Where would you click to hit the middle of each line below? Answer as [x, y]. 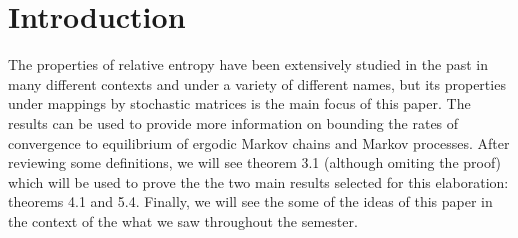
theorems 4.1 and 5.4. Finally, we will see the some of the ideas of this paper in [250, 201]
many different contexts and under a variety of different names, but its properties [257, 83]
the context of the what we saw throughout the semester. [183, 220]
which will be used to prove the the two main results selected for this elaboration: [258, 181]
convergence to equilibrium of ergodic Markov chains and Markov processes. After [259, 142]
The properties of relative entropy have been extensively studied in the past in [248, 64]
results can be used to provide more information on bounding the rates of [233, 122]
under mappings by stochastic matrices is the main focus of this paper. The [239, 103]
